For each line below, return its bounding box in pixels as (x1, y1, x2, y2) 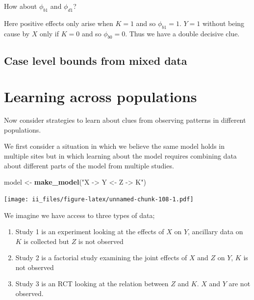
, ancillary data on (188, 226, 243, 237)
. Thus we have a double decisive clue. (125, 28, 240, 38)
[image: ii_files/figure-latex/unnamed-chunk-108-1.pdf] (4, 195, 194, 203)
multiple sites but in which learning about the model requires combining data (4, 151, 237, 161)
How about (4, 1, 37, 11)
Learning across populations (4, 86, 197, 107)
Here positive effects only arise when (4, 18, 113, 28)
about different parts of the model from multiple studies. (4, 160, 174, 170)
